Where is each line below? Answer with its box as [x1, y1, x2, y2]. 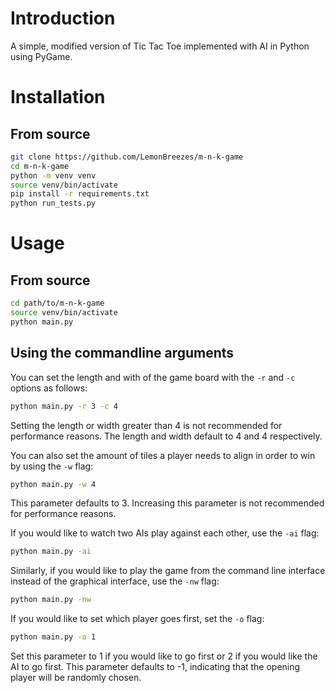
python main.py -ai [10, 547, 92, 557]
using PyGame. [10, 50, 73, 62]
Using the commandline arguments [10, 345, 235, 362]
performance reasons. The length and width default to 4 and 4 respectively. [10, 430, 323, 442]
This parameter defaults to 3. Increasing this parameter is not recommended [10, 497, 325, 509]
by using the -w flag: [10, 460, 94, 472]
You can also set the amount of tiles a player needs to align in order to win [10, 449, 316, 461]
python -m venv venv [10, 170, 97, 181]
